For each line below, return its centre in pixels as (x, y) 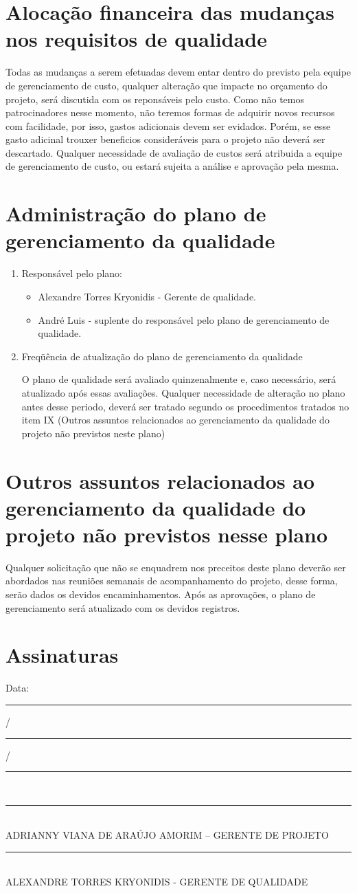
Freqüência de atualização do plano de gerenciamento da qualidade (162, 356)
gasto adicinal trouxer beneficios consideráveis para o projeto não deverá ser (165, 139)
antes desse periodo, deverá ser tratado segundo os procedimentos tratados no (185, 406)
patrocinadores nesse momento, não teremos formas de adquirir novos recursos (170, 112)
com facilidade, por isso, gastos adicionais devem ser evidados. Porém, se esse (168, 125)
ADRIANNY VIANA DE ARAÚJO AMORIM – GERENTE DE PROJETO (167, 835)
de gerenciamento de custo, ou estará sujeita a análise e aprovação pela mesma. (172, 166)
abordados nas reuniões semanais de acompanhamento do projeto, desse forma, (172, 581)
